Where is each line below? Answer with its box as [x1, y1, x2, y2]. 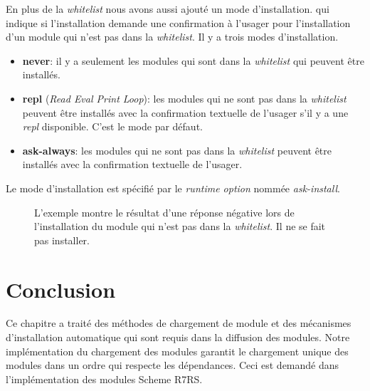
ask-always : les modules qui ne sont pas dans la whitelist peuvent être [22, 142, 332, 157]
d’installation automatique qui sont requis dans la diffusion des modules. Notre [6, 330, 350, 345]
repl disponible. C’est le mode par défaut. [22, 119, 203, 134]
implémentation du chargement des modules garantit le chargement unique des [6, 343, 349, 358]
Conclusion [6, 274, 116, 303]
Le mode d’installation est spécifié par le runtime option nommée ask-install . [6, 180, 340, 195]
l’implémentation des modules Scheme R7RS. [6, 371, 203, 386]
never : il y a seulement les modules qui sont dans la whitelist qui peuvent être [22, 53, 364, 68]
